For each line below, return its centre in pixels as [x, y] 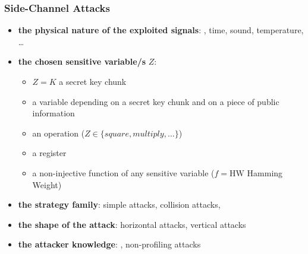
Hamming [265, 172]
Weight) [47, 184]
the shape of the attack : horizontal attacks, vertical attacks [132, 224]
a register [49, 153]
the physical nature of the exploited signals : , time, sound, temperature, [161, 30]
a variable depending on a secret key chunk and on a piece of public [156, 101]
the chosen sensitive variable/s [82, 61]
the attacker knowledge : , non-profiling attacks [109, 244]
